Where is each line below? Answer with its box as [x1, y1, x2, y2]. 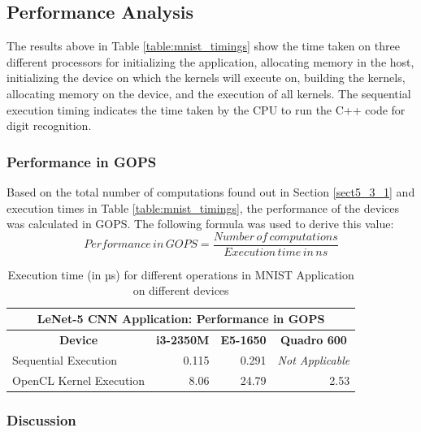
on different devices [132, 282, 229, 299]
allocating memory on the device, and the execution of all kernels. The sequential [7, 84, 411, 102]
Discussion [7, 409, 76, 430]
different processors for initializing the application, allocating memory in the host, [7, 53, 414, 70]
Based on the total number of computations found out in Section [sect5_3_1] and [7, 183, 415, 200]
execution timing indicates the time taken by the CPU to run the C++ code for [7, 101, 406, 118]
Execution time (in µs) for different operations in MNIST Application [7, 266, 354, 283]
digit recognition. [7, 117, 92, 134]
